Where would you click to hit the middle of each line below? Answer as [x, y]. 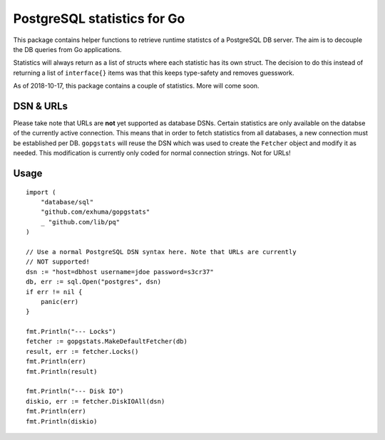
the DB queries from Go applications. [67, 49]
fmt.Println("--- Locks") [71, 332]
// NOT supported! [58, 262]
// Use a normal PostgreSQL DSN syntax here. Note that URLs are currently [161, 252]
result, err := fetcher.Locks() [82, 351]
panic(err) [60, 302]
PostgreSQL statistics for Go [99, 19]
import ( [41, 192]
